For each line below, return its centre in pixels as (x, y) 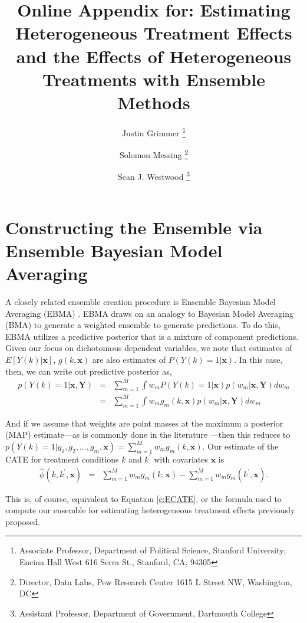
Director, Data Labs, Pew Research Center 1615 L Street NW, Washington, (156, 581)
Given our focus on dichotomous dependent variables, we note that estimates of (149, 348)
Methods (154, 102)
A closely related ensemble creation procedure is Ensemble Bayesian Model (141, 301)
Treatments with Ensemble (154, 79)
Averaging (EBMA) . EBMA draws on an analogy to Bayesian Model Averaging (149, 313)
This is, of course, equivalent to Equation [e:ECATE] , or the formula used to (143, 498)
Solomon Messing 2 (154, 154)
